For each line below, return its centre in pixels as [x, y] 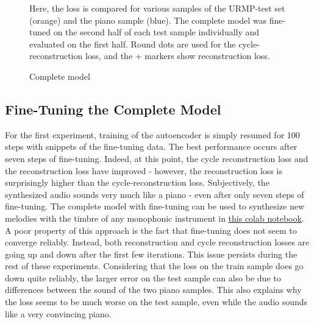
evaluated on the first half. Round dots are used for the [133, 44]
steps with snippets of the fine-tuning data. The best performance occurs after [151, 146]
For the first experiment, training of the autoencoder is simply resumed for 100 [152, 134]
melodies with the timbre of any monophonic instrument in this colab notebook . [155, 218]
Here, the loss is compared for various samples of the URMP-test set [157, 8]
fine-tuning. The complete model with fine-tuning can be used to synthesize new [155, 206]
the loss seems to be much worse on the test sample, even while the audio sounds [156, 302]
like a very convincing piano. [58, 313]
